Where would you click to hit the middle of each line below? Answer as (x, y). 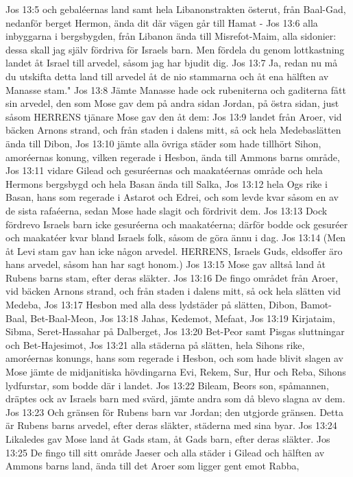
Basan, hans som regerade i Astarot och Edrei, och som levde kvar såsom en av (172, 197)
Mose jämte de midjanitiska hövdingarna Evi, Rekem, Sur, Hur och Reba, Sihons (176, 372)
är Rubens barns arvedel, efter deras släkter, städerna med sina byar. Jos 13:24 (171, 425)
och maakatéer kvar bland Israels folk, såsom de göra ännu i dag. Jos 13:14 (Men (176, 237)
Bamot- (316, 305)
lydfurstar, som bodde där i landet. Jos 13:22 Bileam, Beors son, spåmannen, (167, 385)
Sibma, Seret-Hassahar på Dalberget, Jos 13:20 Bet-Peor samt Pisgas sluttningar (175, 331)
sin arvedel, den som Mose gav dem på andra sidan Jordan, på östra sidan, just (172, 103)
